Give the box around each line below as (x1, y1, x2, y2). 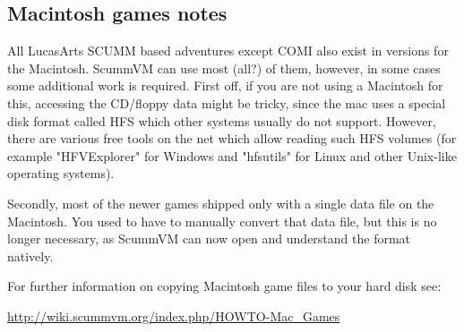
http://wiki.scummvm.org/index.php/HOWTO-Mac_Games (7, 306, 340, 325)
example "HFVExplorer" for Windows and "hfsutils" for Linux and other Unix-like (7, 146, 457, 165)
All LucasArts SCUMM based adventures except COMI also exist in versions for (7, 41, 449, 60)
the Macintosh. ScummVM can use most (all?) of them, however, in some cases (7, 58, 441, 77)
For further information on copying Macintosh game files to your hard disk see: (7, 277, 442, 295)
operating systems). (7, 164, 115, 183)
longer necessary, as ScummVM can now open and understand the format (7, 229, 411, 248)
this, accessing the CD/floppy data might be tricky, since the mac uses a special (7, 93, 446, 112)
